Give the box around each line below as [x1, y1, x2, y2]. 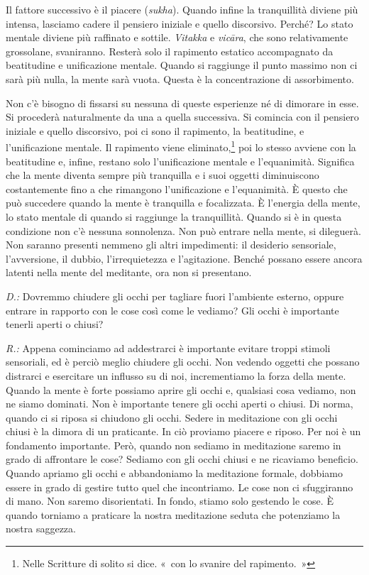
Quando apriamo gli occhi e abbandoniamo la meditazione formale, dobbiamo [6, 466, 343, 481]
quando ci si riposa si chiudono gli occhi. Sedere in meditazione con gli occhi [6, 410, 338, 425]
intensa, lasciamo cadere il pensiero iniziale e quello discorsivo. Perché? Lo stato [6, 16, 353, 31]
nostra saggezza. [6, 521, 76, 536]
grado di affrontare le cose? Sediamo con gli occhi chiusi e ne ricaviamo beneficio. [6, 451, 358, 466]
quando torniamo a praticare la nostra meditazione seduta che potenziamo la [6, 507, 341, 522]
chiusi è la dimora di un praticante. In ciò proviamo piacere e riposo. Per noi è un [6, 424, 361, 439]
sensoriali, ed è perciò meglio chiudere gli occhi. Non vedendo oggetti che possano [6, 354, 360, 369]
